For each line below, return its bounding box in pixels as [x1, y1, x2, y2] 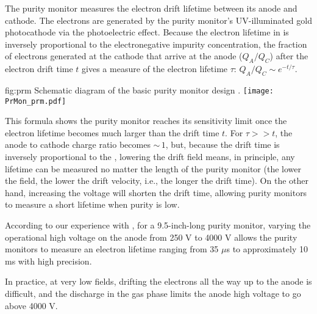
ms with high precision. [5, 254, 92, 267]
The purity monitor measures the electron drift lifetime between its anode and [5, 2, 297, 14]
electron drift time [5, 62, 73, 75]
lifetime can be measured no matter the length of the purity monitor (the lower [5, 162, 301, 175]
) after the [269, 49, 308, 62]
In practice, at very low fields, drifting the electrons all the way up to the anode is [5, 275, 312, 288]
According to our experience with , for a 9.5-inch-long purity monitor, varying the [5, 219, 311, 232]
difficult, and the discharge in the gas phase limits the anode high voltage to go [5, 287, 301, 299]
